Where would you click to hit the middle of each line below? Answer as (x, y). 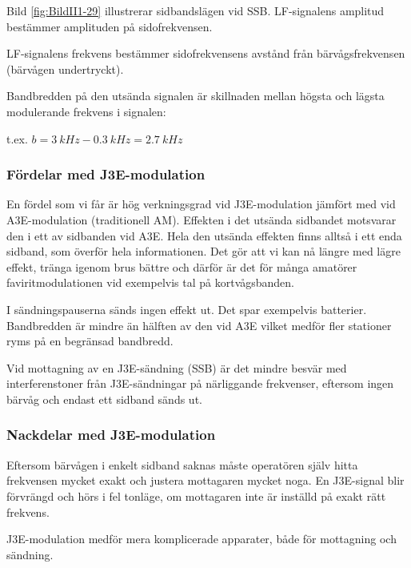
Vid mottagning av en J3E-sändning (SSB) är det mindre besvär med (177, 367)
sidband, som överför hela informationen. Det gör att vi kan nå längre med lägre (204, 251)
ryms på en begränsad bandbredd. (90, 341)
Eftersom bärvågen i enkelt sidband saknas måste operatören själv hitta (182, 464)
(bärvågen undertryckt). (65, 68)
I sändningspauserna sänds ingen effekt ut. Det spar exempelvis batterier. (187, 309)
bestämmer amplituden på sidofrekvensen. (110, 26)
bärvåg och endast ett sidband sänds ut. (104, 399)
